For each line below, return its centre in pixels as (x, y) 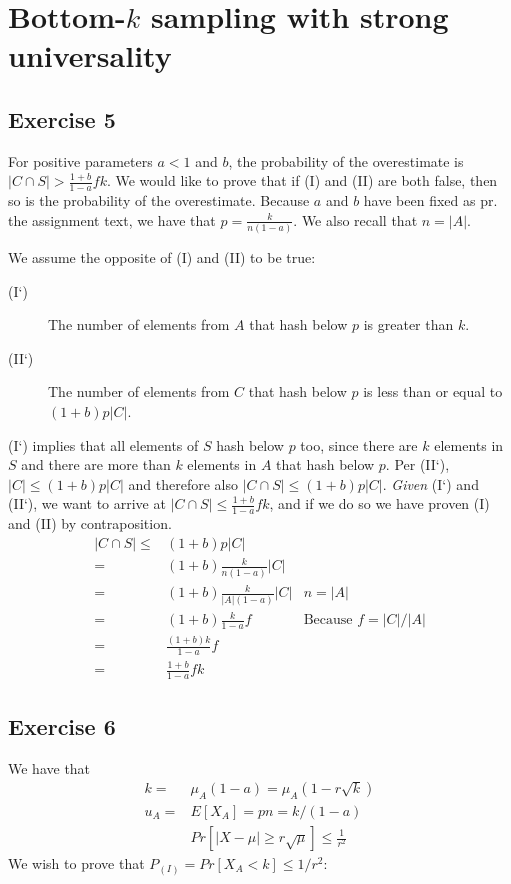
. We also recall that (355, 219)
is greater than (408, 324)
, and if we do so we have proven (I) (379, 503)
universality (90, 55)
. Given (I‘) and (430, 483)
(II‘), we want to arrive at (87, 503)
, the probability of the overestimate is (346, 160)
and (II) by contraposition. (90, 523)
